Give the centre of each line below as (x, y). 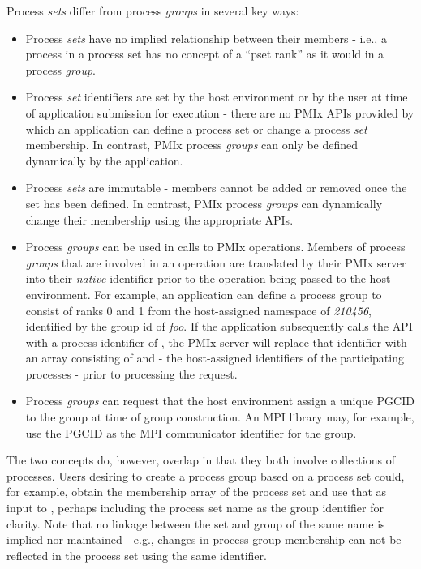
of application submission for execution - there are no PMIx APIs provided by (220, 112)
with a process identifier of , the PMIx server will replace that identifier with (216, 342)
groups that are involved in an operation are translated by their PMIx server (216, 262)
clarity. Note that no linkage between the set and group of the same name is (196, 523)
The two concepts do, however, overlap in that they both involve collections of (201, 460)
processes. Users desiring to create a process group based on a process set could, (206, 475)
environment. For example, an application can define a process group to (204, 294)
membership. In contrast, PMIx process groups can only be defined (192, 145)
